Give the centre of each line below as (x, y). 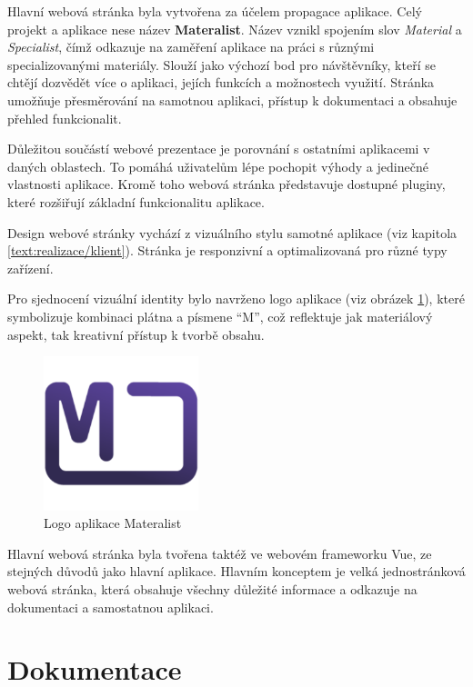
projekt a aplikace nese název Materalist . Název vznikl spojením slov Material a (235, 29)
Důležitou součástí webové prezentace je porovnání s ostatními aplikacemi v (219, 149)
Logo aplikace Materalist (113, 523)
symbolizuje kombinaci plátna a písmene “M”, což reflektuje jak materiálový (220, 316)
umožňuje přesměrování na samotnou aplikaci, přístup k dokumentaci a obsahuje (232, 100)
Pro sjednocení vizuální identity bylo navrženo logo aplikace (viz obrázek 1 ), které (236, 299)
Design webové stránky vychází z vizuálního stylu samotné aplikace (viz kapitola (232, 232)
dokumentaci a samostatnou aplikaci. (111, 607)
